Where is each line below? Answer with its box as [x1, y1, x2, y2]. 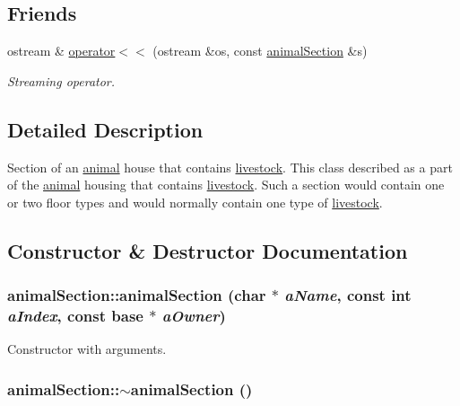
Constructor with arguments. [7, 340, 167, 358]
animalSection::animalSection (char [7, 284, 266, 306]
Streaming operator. [7, 71, 116, 90]
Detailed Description [7, 115, 204, 143]
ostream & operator [7, 41, 116, 60]
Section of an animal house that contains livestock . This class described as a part [7, 157, 453, 176]
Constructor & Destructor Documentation [7, 236, 408, 264]
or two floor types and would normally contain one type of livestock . [7, 192, 383, 211]
